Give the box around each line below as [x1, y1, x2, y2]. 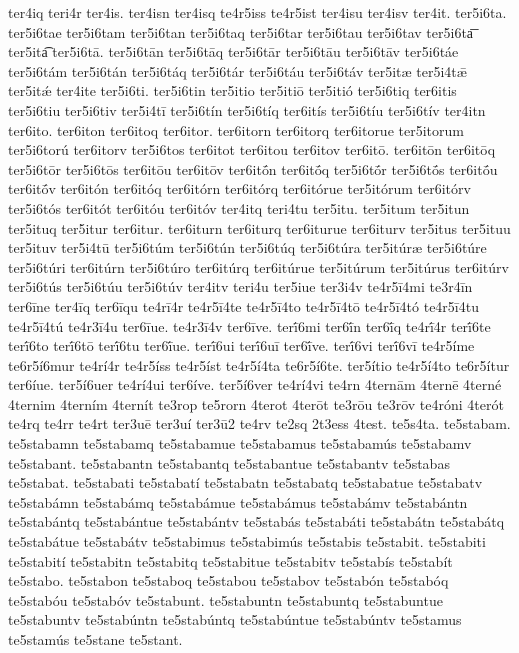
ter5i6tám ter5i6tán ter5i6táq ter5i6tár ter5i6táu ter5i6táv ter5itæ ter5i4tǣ [8, 60, 467, 81]
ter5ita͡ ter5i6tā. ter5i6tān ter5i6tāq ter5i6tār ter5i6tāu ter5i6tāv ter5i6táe [8, 41, 459, 62]
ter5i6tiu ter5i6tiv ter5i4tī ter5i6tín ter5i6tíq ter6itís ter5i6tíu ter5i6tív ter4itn [8, 99, 486, 120]
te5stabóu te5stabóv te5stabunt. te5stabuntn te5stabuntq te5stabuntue [8, 589, 443, 610]
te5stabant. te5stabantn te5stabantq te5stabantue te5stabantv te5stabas [8, 452, 450, 473]
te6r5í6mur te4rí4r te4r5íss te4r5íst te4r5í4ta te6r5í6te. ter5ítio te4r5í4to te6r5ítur [8, 354, 510, 375]
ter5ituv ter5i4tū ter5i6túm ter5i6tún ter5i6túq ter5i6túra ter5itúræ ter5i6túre [8, 237, 487, 258]
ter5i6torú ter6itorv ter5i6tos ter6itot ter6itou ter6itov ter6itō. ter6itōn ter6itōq [8, 139, 496, 160]
